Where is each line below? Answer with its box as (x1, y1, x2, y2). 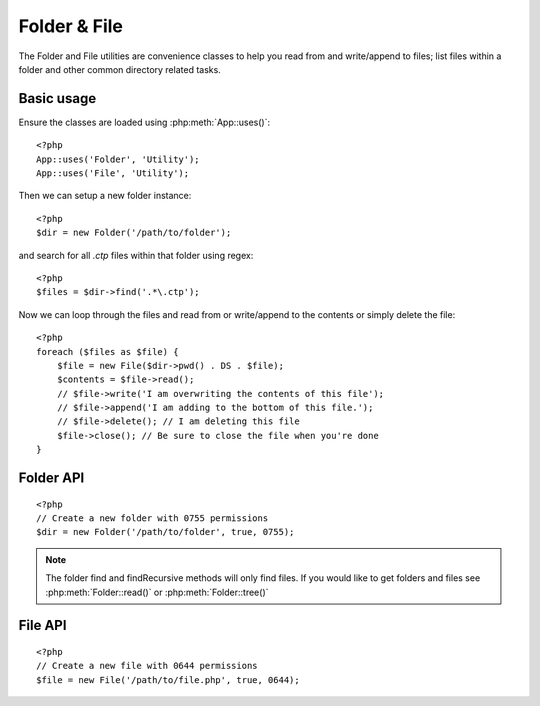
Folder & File (18, 15, 124, 37)
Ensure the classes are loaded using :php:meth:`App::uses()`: (18, 116, 271, 128)
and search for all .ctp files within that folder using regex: (18, 249, 254, 261)
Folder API (18, 470, 85, 487)
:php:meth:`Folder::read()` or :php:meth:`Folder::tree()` (45, 586, 269, 598)
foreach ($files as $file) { (36, 346, 179, 357)
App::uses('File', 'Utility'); (36, 168, 190, 179)
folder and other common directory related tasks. (18, 63, 222, 75)
